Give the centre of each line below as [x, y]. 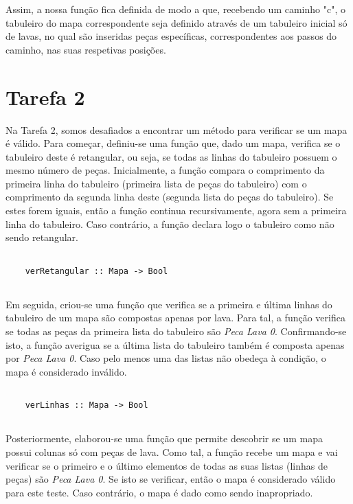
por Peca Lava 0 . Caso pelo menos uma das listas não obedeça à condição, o [166, 358]
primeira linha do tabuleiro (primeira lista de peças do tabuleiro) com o [156, 183]
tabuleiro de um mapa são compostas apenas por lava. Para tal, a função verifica [175, 318]
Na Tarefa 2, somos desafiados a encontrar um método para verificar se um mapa [176, 129]
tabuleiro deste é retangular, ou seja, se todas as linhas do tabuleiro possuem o [171, 156]
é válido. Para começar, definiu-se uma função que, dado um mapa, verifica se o [173, 143]
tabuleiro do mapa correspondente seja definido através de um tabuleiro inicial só [176, 22]
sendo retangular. [42, 237]
